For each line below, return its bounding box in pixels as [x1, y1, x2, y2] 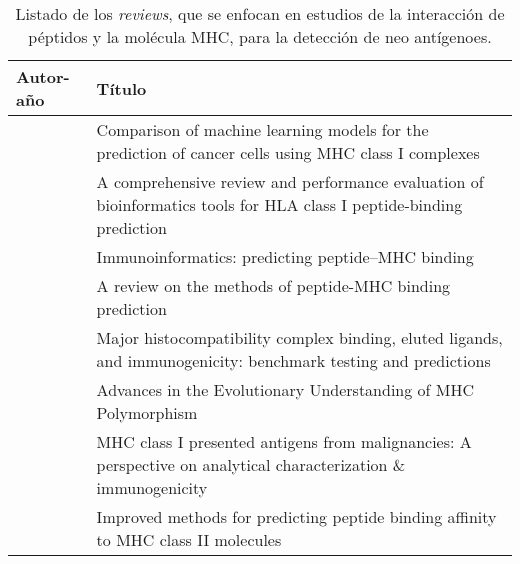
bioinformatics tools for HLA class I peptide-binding [96, 193, 463, 216]
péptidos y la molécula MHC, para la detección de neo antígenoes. [28, 25, 492, 48]
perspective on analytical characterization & [96, 453, 406, 476]
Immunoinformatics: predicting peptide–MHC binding [96, 245, 474, 268]
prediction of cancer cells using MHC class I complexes [96, 141, 480, 164]
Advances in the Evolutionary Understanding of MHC [96, 378, 475, 401]
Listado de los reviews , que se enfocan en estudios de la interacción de [15, 2, 505, 25]
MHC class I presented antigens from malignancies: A [96, 430, 472, 453]
